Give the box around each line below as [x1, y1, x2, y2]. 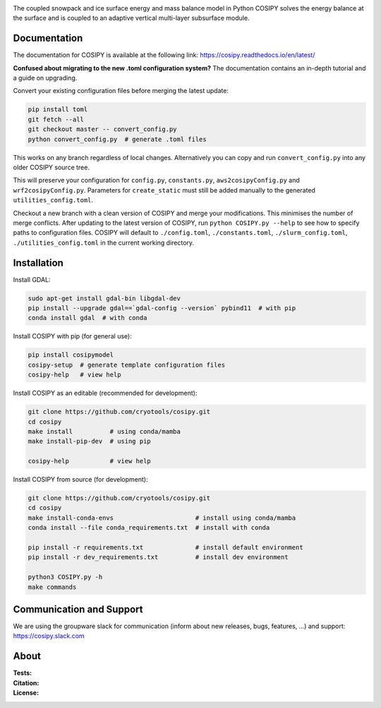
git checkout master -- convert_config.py [28, 126, 177, 133]
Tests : [13, 669, 32, 677]
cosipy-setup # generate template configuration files [28, 360, 226, 369]
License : [13, 688, 39, 697]
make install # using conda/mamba [28, 427, 181, 435]
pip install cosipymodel [28, 351, 114, 359]
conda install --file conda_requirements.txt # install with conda [28, 524, 270, 532]
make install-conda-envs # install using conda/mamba [28, 513, 296, 522]
